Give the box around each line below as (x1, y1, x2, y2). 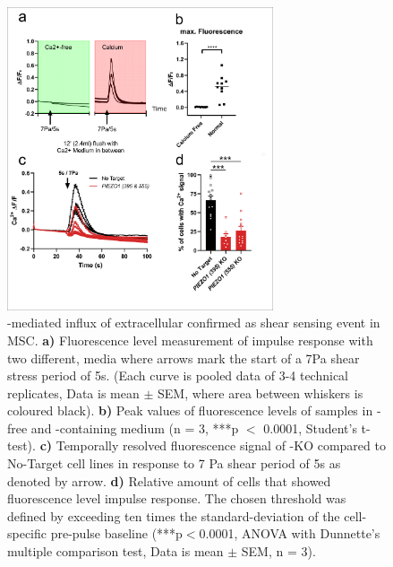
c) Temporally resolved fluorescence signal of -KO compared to (39, 436, 386, 455)
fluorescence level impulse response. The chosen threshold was (7, 489, 346, 508)
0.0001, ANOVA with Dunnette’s (199, 524, 380, 543)
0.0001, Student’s (263, 418, 357, 437)
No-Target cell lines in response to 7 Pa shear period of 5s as (7, 454, 341, 473)
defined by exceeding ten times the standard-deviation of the (7, 506, 340, 525)
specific (7, 524, 47, 543)
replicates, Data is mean (7, 383, 140, 402)
